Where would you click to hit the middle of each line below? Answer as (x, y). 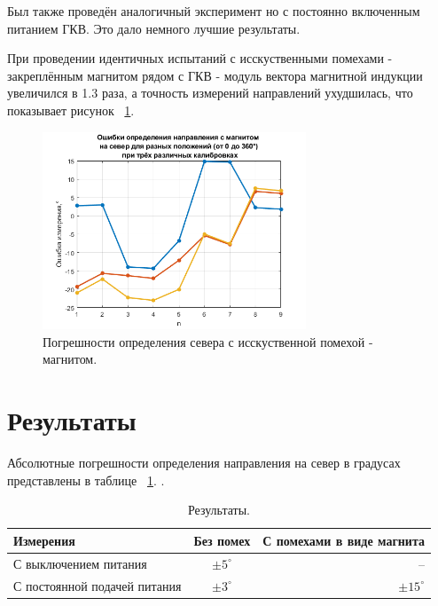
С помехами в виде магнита (344, 540)
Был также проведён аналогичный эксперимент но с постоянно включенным (214, 11)
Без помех (222, 540)
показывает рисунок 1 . (71, 110)
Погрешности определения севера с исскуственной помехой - (208, 341)
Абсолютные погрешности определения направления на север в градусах (204, 463)
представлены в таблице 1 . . (86, 480)
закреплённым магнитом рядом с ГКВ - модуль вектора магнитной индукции (215, 75)
